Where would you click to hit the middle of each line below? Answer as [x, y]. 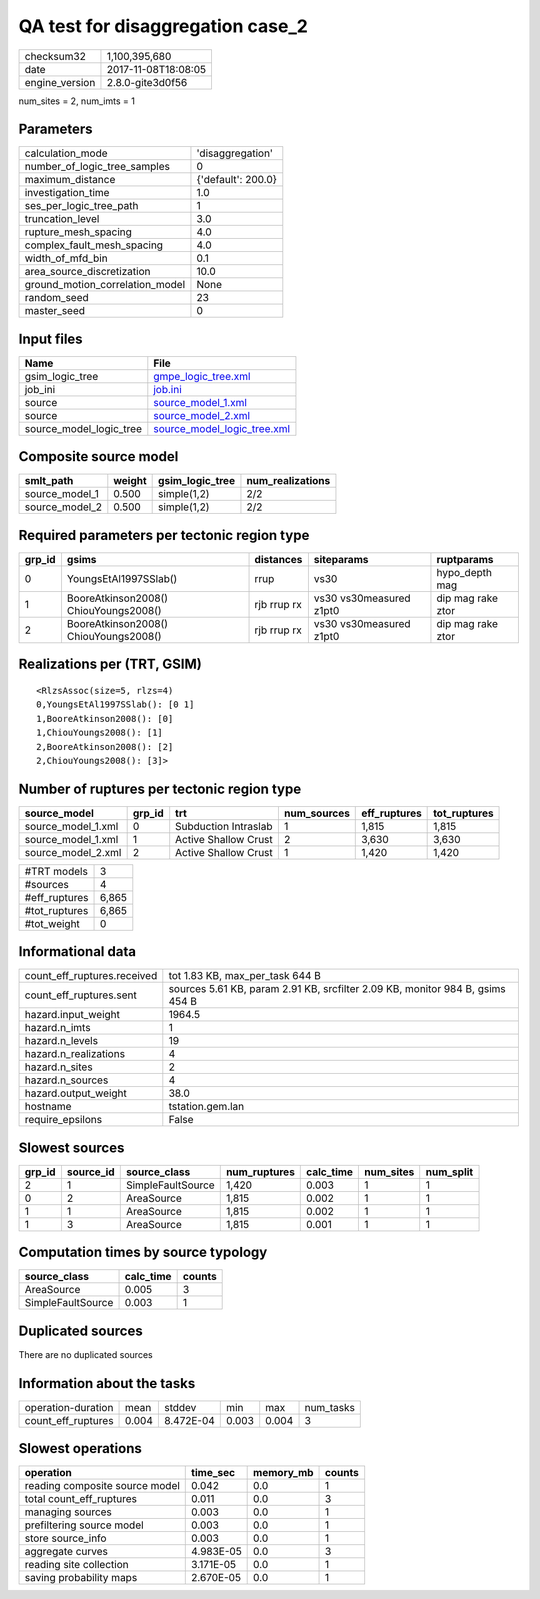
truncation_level [62, 219]
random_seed [56, 298]
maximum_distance [70, 180]
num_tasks [329, 1407]
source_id [90, 1172]
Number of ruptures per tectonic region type [160, 788]
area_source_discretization [87, 272]
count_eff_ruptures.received [91, 976]
